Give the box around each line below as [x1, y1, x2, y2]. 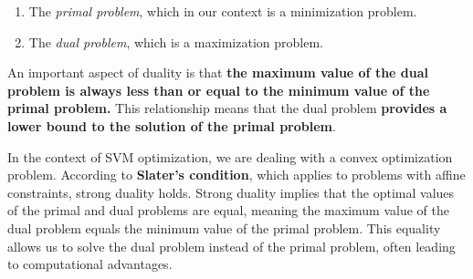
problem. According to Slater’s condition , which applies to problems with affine [7, 165, 466, 184]
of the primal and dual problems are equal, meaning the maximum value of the [7, 201, 449, 220]
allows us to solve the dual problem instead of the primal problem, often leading [7, 236, 456, 255]
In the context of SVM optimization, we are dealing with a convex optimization [7, 147, 453, 166]
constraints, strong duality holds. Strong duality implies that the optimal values [7, 182, 455, 201]
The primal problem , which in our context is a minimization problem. [28, 2, 417, 20]
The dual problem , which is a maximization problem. [28, 32, 323, 51]
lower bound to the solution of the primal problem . [7, 116, 336, 135]
